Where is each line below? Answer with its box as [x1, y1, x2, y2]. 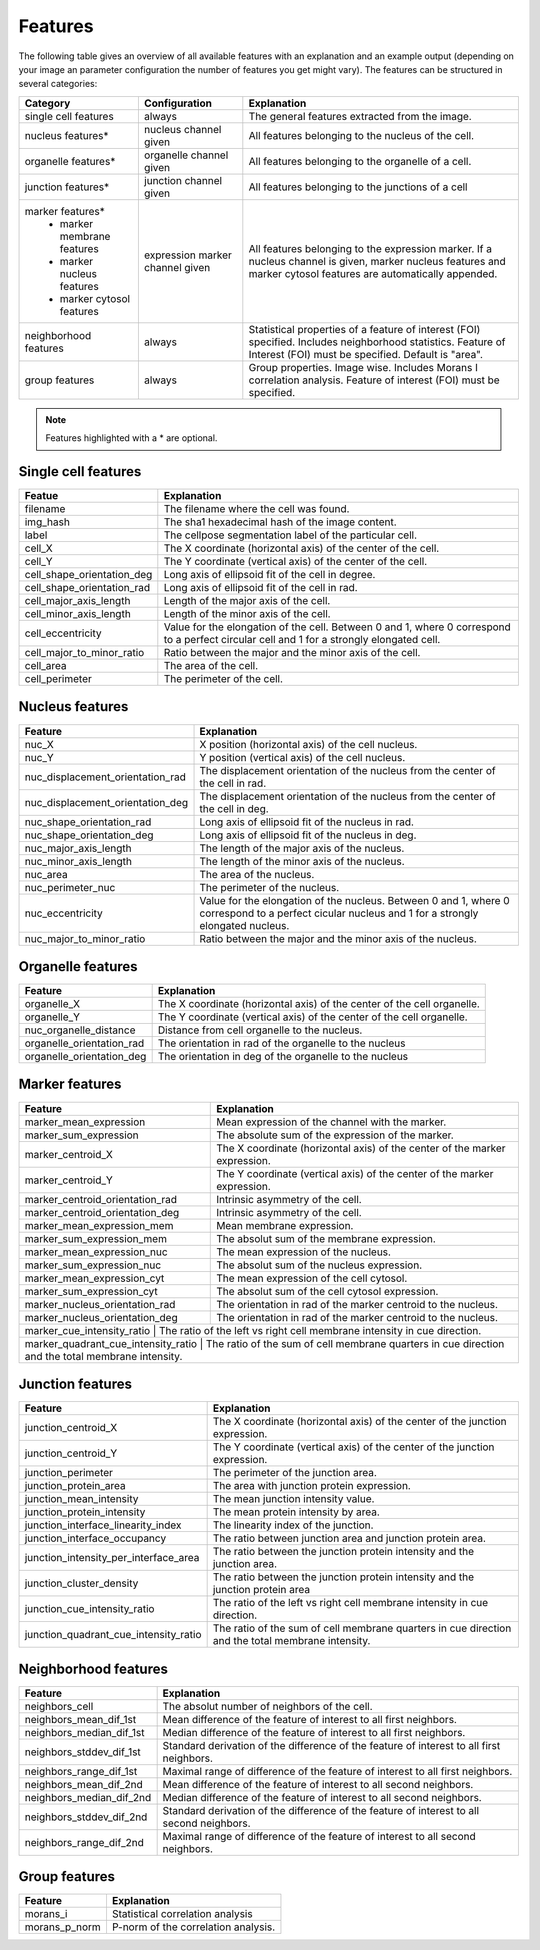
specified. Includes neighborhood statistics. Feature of [248, 335, 506, 349]
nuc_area [24, 867, 69, 881]
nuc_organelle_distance [24, 1023, 136, 1037]
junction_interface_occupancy [24, 1531, 167, 1545]
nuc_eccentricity [24, 906, 104, 920]
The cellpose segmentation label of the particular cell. [163, 528, 418, 542]
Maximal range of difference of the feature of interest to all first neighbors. [162, 1764, 513, 1778]
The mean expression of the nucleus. [216, 1245, 392, 1259]
